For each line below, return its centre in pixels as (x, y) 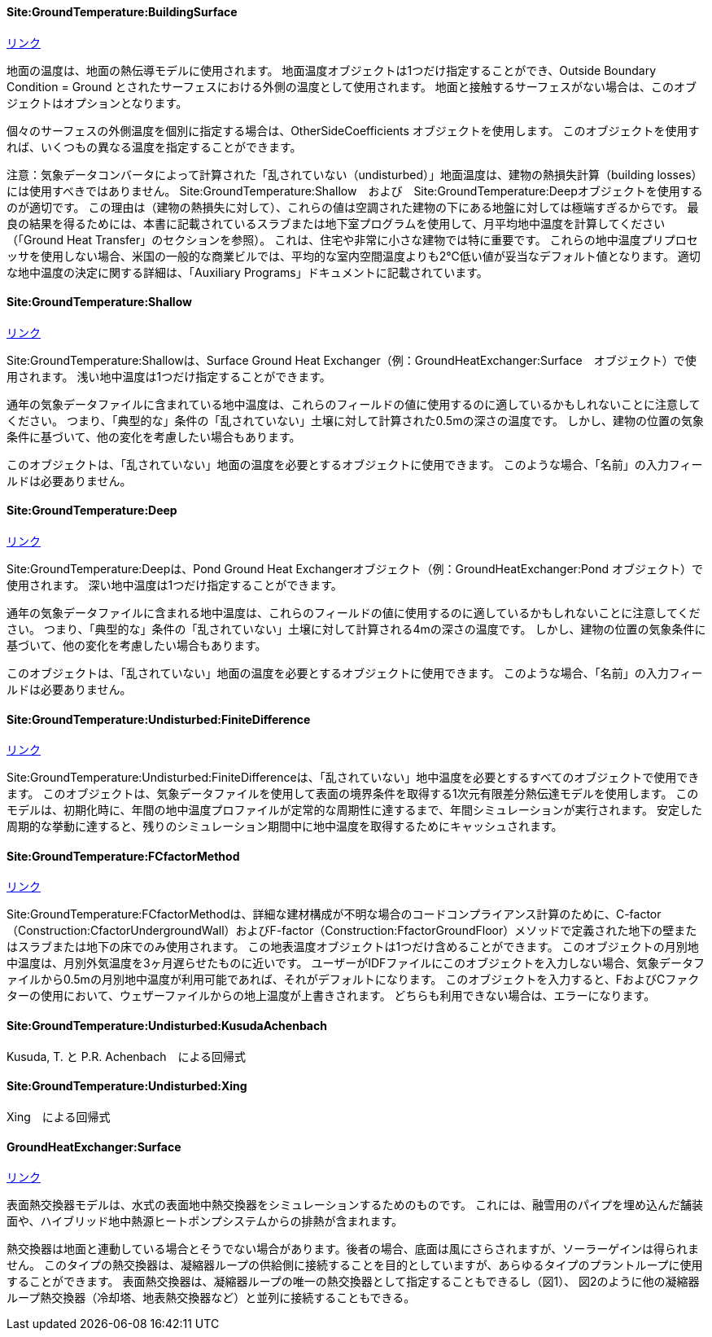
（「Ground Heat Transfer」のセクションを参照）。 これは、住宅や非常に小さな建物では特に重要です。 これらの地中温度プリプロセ (352, 239)
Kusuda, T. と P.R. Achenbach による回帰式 (127, 1056)
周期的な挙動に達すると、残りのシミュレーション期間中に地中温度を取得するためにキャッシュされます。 (285, 826)
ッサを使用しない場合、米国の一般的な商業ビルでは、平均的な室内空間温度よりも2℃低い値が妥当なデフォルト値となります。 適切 (354, 256)
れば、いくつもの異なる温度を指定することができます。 (154, 147)
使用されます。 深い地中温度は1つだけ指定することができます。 (175, 585)
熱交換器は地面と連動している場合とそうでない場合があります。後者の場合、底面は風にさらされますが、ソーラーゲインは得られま (353, 1249)
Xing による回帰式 (59, 1116)
